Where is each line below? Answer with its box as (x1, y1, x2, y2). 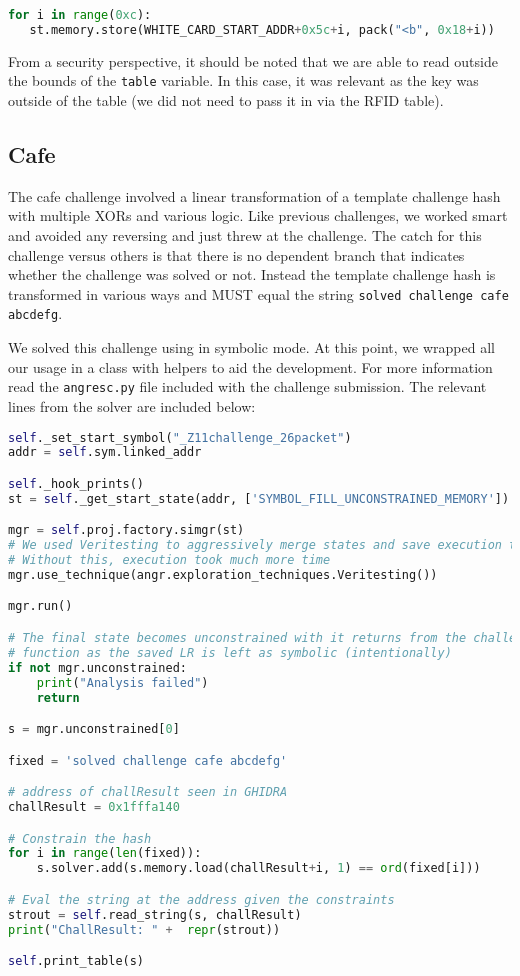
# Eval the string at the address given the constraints (8, 892, 395, 907)
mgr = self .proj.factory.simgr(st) (8, 523, 245, 538)
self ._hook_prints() (8, 476, 145, 491)
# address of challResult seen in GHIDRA (8, 785, 288, 800)
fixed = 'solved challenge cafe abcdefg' (8, 753, 288, 768)
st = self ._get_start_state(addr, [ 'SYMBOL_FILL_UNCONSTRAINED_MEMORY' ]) (8, 491, 510, 506)
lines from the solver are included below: (8, 395, 256, 416)
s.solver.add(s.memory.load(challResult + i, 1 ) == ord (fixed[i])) (36, 861, 481, 876)
